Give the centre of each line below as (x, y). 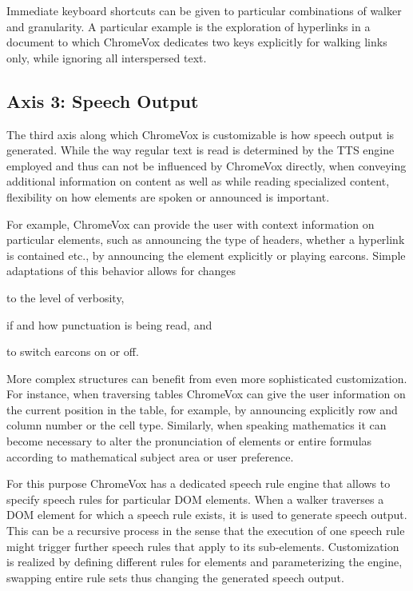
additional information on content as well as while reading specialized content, (198, 181)
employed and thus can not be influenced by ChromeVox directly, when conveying (206, 165)
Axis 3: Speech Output (103, 100)
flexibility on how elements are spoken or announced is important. (168, 196)
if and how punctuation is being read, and (109, 324)
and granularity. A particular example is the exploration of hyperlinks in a (189, 26)
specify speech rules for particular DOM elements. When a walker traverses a (195, 499)
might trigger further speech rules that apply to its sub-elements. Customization (203, 546)
